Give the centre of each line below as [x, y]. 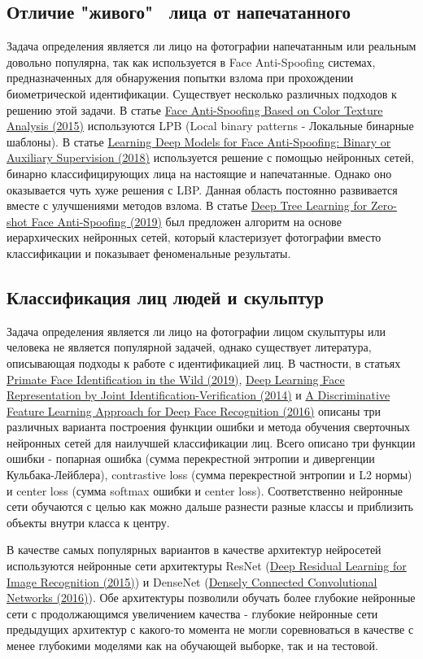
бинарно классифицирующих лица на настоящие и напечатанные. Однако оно [199, 173]
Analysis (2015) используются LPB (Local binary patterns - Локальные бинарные [210, 126]
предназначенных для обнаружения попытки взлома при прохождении [180, 78]
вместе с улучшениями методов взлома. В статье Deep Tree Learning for [187, 205]
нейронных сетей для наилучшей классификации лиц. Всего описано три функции [211, 442]
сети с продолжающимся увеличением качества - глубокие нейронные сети [192, 613]
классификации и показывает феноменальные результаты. [149, 253]
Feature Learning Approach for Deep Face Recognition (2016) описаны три [194, 410]
